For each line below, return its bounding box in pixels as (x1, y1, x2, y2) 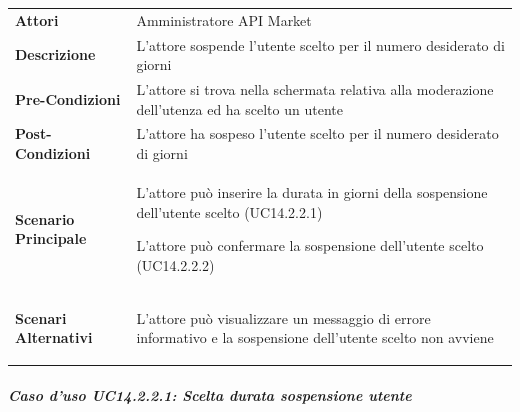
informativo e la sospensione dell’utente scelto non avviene (136, 327, 494, 348)
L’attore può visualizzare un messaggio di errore (136, 307, 431, 328)
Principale (15, 228, 87, 249)
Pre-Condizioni (15, 88, 121, 109)
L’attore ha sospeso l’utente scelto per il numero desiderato (136, 123, 499, 144)
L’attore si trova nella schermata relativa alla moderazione (136, 79, 494, 100)
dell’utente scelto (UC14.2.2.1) (136, 201, 323, 222)
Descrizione (15, 44, 96, 65)
